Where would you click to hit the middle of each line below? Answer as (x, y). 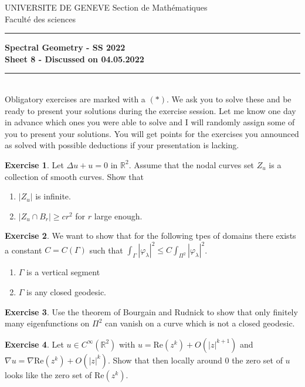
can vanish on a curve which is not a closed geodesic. (200, 323)
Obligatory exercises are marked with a (75, 99)
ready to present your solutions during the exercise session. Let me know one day (150, 110)
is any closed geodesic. (67, 292)
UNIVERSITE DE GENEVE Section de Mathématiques (106, 7)
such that (106, 250)
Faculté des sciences (40, 19)
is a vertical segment (63, 272)
